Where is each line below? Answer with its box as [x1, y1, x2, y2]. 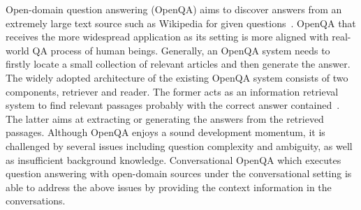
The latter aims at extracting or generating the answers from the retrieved [6, 111, 324, 126]
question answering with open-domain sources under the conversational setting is [6, 166, 352, 181]
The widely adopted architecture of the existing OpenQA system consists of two [6, 70, 348, 84]
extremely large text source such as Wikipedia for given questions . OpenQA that [6, 15, 356, 30]
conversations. [6, 193, 66, 208]
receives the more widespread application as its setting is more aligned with [6, 29, 329, 44]
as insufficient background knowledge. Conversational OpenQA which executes [6, 152, 341, 167]
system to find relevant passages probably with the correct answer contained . [6, 98, 340, 112]
